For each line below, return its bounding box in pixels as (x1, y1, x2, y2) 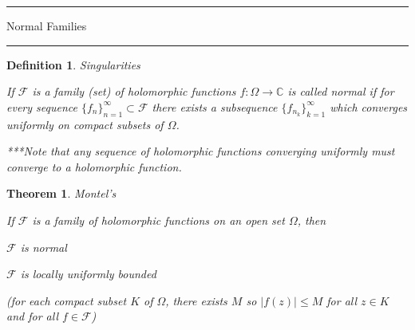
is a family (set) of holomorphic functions (32, 83, 236, 100)
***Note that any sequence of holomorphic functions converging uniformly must (6, 143, 395, 159)
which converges (330, 98, 408, 115)
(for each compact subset (6, 292, 127, 308)
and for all (6, 308, 58, 324)
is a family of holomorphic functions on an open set (32, 211, 285, 228)
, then (297, 211, 326, 228)
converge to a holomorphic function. (6, 158, 182, 175)
